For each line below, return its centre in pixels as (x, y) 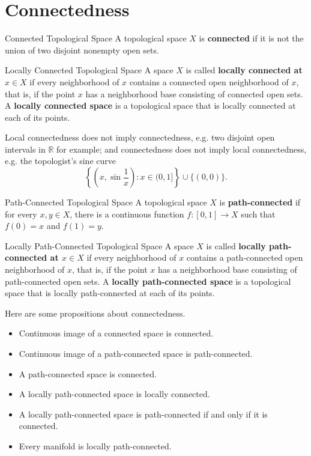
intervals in (25, 149)
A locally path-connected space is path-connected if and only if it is (143, 414)
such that (258, 214)
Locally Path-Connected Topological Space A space (99, 245)
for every (21, 214)
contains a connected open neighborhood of (209, 81)
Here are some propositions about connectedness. (95, 313)
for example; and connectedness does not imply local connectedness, (182, 149)
